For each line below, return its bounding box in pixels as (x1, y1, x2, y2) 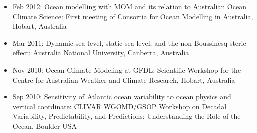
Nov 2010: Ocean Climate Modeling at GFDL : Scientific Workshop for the (12, 64, 241, 75)
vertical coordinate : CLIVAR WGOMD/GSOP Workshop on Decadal (12, 101, 227, 111)
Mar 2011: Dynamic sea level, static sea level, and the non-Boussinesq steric (12, 37, 246, 48)
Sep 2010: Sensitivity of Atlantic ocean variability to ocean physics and (12, 91, 231, 102)
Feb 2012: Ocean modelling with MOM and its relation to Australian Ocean (12, 1, 246, 11)
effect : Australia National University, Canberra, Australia (12, 47, 189, 58)
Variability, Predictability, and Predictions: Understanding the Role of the (12, 111, 241, 121)
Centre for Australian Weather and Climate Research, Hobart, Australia (12, 74, 235, 85)
